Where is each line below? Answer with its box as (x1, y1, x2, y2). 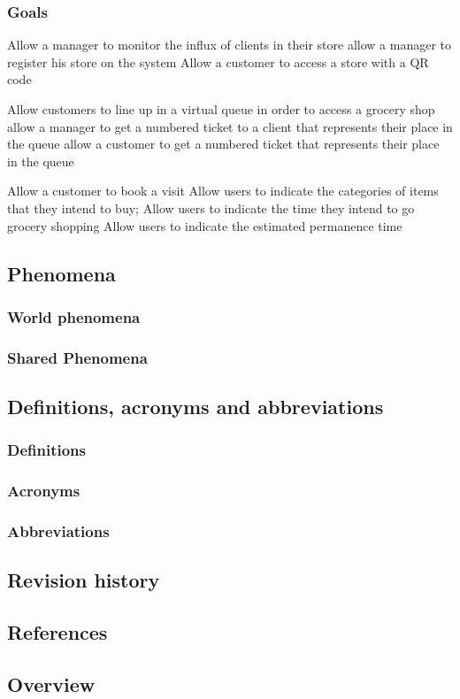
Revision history (7, 566, 160, 594)
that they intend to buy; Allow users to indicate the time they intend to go (7, 198, 415, 217)
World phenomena (7, 305, 141, 327)
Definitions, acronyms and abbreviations (7, 393, 384, 420)
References (7, 618, 108, 646)
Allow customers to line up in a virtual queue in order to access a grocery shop (7, 100, 435, 118)
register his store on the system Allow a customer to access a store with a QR (7, 52, 429, 71)
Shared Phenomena (7, 346, 148, 368)
